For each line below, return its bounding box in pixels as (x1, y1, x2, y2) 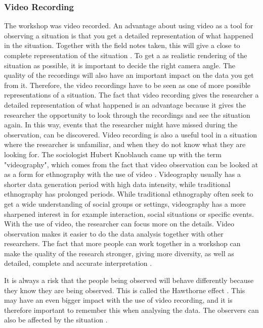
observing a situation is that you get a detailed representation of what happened (4, 30, 253, 40)
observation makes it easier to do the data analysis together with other (4, 228, 224, 239)
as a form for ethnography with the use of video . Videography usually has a (4, 169, 241, 179)
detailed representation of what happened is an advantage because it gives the (4, 99, 246, 110)
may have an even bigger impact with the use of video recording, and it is (4, 295, 233, 305)
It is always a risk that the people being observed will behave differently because (4, 275, 254, 286)
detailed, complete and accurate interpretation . (4, 258, 152, 268)
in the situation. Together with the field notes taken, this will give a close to (4, 40, 240, 51)
